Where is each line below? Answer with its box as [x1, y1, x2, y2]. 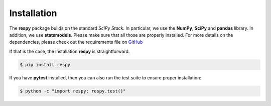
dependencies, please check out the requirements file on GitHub [9, 39, 143, 45]
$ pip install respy [20, 62, 70, 67]
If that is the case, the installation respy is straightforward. [9, 48, 130, 54]
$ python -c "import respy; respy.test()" [20, 88, 126, 94]
